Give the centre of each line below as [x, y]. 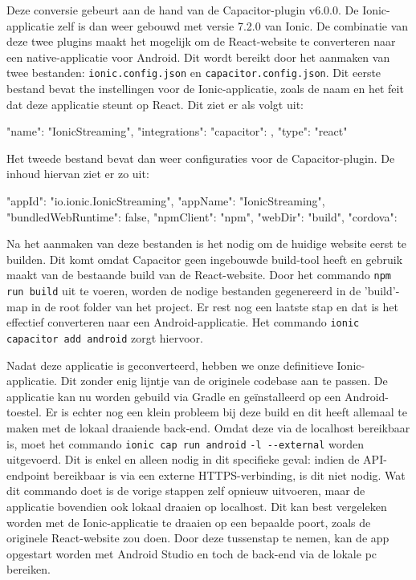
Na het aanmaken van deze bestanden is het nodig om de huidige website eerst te [207, 243]
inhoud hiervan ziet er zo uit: [78, 174]
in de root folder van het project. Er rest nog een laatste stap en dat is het [215, 306]
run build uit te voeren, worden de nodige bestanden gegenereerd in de [184, 291]
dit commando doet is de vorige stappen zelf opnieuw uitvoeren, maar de [186, 491]
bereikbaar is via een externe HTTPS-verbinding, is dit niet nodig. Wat [229, 475]
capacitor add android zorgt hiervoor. [105, 337]
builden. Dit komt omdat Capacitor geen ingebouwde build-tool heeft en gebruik [205, 259]
